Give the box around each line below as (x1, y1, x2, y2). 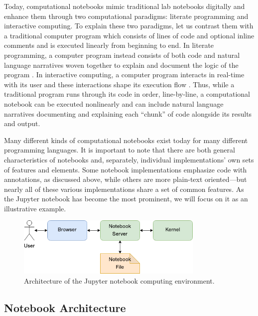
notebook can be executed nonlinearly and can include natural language (4, 98, 224, 109)
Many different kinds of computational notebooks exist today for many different (4, 135, 248, 145)
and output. (4, 118, 40, 129)
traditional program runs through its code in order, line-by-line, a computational (4, 89, 251, 99)
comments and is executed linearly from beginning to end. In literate (4, 40, 214, 50)
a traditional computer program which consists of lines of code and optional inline (4, 30, 255, 40)
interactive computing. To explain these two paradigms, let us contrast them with (4, 20, 254, 31)
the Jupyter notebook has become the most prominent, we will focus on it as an (4, 193, 248, 204)
